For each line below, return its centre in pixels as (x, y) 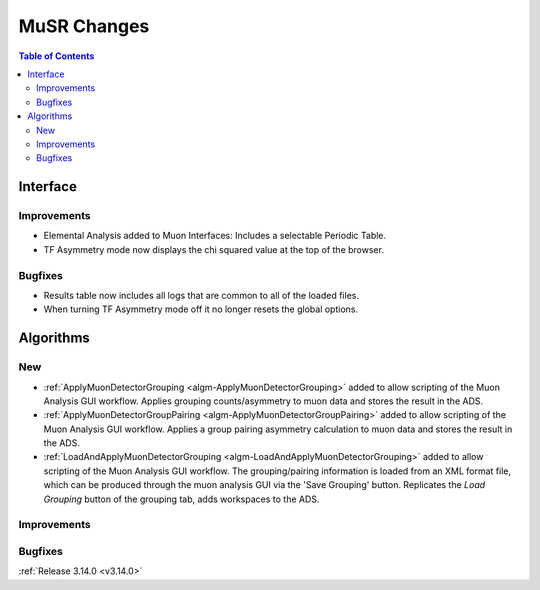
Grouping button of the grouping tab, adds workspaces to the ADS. (181, 499)
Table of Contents (56, 56)
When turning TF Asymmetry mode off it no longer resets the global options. (201, 309)
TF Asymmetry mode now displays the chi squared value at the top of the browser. (214, 249)
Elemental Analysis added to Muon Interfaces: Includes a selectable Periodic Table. (215, 236)
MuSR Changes (84, 26)
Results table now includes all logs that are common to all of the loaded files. (201, 295)
